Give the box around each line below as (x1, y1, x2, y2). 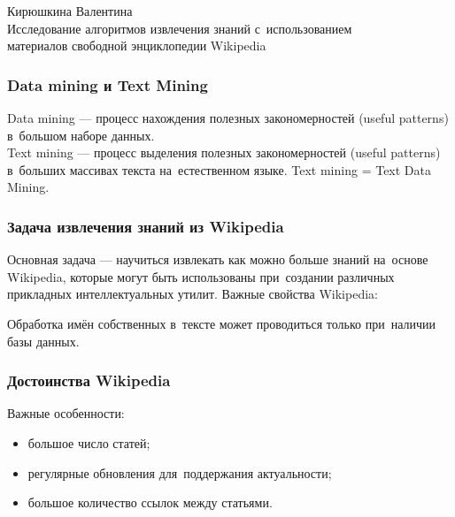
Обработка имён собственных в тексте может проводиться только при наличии (7, 314, 436, 332)
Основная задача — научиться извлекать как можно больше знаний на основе (7, 250, 428, 269)
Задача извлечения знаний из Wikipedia (7, 215, 284, 237)
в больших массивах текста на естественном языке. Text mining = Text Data (7, 160, 431, 179)
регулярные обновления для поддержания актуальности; (27, 463, 332, 482)
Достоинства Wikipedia (7, 369, 171, 392)
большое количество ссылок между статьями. (27, 493, 273, 512)
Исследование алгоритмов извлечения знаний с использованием (7, 19, 352, 37)
